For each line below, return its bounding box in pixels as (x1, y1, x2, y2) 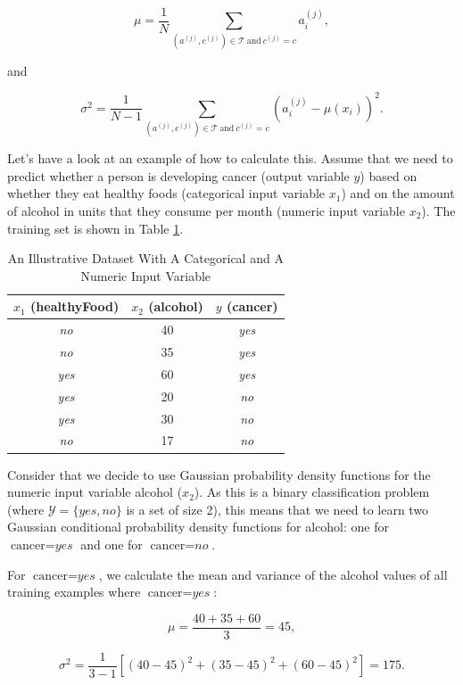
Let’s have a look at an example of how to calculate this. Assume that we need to (7, 149, 453, 168)
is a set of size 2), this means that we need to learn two (126, 499, 429, 518)
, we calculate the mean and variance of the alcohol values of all (98, 565, 448, 583)
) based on (360, 166, 418, 185)
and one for (80, 534, 143, 553)
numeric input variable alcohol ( (7, 483, 183, 501)
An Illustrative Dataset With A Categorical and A (7, 249, 284, 268)
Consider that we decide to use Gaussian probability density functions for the (7, 465, 431, 483)
